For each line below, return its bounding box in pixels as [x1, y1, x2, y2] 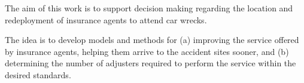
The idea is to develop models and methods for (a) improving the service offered [5, 33, 299, 46]
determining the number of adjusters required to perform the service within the [5, 57, 296, 69]
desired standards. [5, 68, 71, 81]
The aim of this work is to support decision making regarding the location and [5, 2, 293, 14]
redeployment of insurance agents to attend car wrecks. [5, 13, 207, 26]
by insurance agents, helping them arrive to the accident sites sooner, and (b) [5, 45, 289, 57]
